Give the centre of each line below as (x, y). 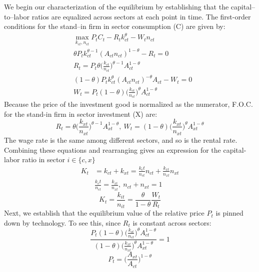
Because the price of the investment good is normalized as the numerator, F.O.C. (128, 104)
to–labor (17, 16)
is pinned (229, 213)
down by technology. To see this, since (62, 222)
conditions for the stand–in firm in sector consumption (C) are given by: (115, 26)
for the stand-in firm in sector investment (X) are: (81, 114)
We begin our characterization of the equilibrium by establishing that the (116, 6)
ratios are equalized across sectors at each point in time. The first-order (141, 16)
